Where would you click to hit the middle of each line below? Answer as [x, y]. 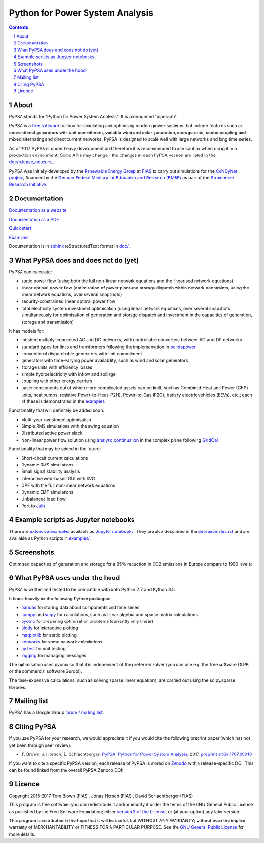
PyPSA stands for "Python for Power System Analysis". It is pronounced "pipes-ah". [93, 116]
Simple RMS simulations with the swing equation [70, 426]
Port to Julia [33, 506]
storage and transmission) [48, 322]
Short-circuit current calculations [55, 458]
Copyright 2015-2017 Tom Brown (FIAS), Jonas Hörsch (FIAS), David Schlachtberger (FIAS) [101, 796]
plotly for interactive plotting [50, 628]
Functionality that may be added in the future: [55, 449]
